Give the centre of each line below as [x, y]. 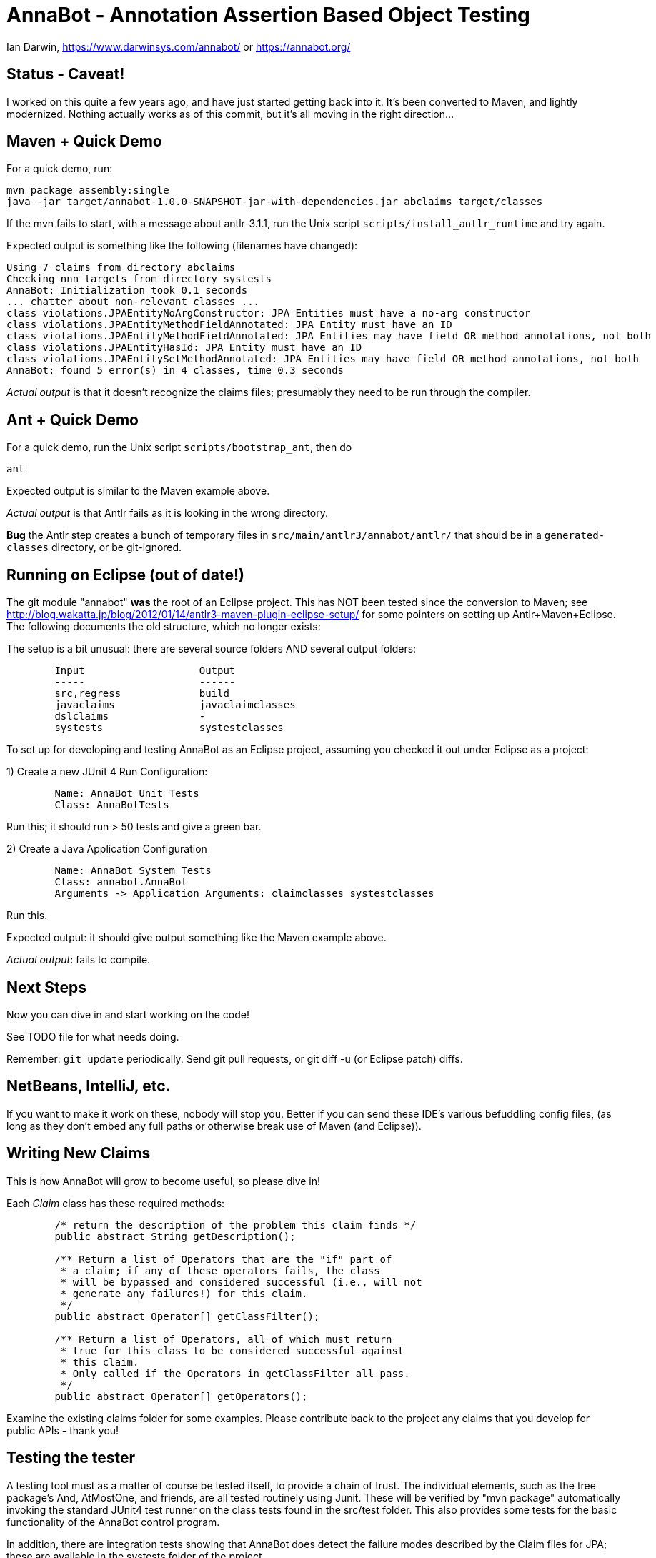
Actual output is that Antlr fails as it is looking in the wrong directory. [168, 513]
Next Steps [46, 987]
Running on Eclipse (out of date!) [125, 575]
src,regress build [142, 694]
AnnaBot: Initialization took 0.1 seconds [127, 291]
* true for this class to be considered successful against [232, 1350]
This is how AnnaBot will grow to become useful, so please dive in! [164, 1181]
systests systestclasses [169, 728]
